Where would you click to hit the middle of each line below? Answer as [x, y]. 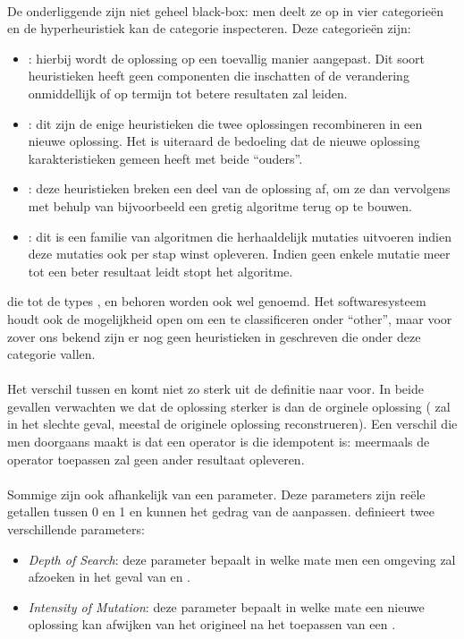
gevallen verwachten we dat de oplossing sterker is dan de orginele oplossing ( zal [229, 406]
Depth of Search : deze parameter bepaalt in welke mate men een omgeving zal [242, 559]
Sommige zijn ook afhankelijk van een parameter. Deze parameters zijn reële [216, 494]
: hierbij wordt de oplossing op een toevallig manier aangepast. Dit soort [227, 58]
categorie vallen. [51, 354]
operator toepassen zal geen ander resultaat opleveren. [156, 459]
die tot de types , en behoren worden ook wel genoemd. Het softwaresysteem [217, 301]
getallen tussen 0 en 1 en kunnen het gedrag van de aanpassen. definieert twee [221, 511]
